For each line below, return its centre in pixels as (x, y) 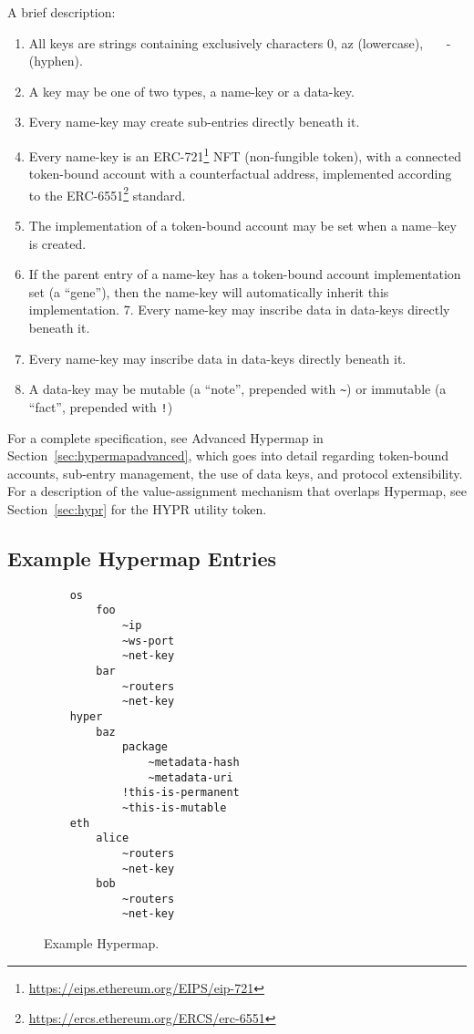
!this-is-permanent (180, 793)
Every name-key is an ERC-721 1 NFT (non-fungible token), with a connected (245, 154)
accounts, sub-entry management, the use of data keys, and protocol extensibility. (235, 473)
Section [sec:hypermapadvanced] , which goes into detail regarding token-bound (228, 455)
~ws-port (148, 641)
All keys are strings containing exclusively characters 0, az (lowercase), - (240, 42)
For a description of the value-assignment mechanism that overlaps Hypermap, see (237, 491)
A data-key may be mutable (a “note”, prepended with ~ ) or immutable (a (237, 389)
